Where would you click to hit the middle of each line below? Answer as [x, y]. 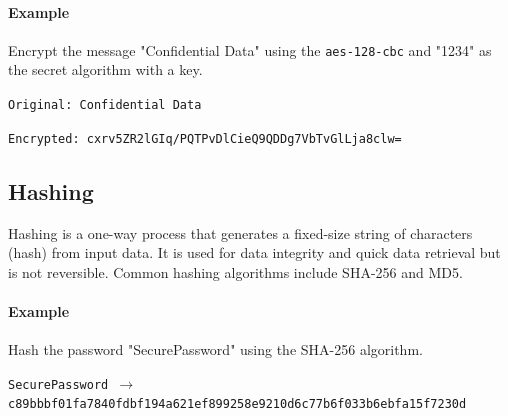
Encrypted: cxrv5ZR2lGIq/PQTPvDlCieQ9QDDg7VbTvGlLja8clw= [205, 138]
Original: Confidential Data [105, 105]
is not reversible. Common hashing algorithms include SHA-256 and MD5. [235, 271]
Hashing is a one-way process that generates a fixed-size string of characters [240, 232]
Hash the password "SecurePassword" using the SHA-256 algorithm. [215, 349]
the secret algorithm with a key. [105, 69]
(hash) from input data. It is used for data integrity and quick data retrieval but [254, 252]
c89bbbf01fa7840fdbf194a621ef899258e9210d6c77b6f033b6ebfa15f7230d [237, 404]
